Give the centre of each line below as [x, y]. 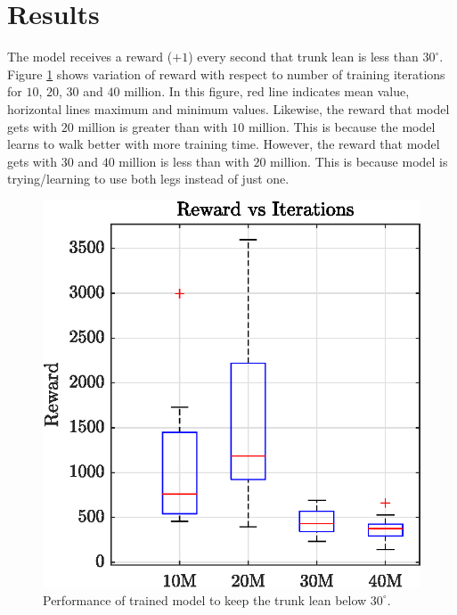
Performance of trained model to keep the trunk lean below [205, 599]
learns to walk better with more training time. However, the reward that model [224, 144]
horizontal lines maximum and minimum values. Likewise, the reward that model [228, 108]
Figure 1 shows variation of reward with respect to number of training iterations [226, 74]
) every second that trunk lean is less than [303, 57]
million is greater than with [153, 126]
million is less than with [184, 161]
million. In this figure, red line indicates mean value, [267, 91]
